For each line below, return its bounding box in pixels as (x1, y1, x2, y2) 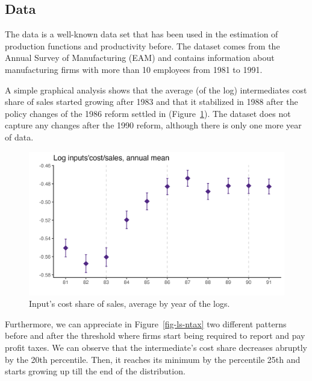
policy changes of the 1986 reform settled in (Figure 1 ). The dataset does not (5, 107, 291, 119)
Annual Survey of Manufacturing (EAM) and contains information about (5, 51, 275, 64)
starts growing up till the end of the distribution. (5, 365, 186, 377)
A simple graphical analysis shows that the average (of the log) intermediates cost (5, 83, 307, 96)
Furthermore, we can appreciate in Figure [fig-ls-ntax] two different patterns (5, 317, 287, 330)
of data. (5, 130, 34, 143)
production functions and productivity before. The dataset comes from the (5, 39, 280, 52)
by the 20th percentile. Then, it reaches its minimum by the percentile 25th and (5, 353, 301, 365)
